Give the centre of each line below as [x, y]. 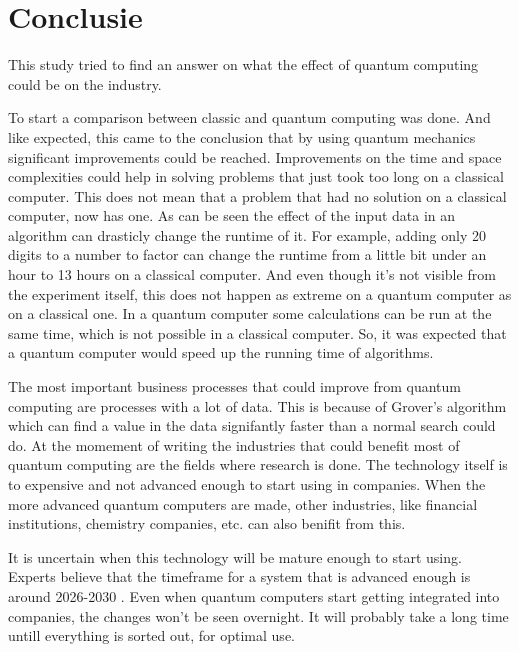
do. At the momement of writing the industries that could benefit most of [234, 444]
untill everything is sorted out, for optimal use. [151, 635]
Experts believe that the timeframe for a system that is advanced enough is [239, 576]
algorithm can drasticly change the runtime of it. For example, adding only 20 [247, 234]
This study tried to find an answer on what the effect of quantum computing [243, 64]
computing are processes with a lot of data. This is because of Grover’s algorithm [257, 405]
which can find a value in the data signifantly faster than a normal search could [252, 425]
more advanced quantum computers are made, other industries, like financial [243, 503]
